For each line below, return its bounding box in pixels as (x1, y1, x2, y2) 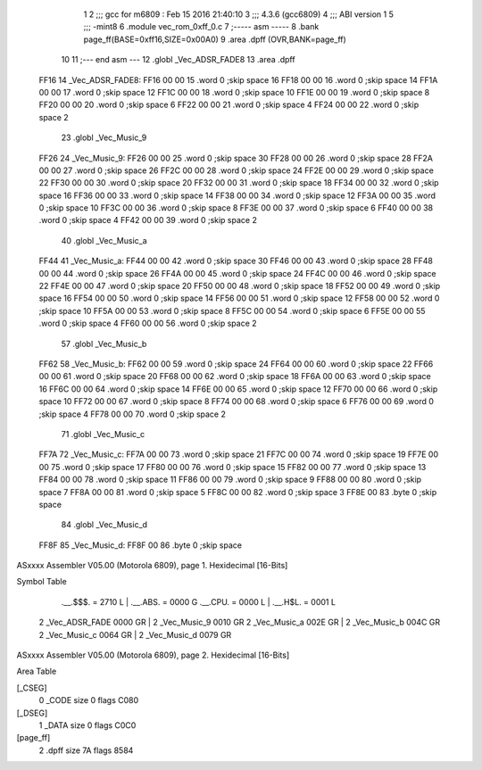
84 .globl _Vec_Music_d (61, 519, 147, 530)
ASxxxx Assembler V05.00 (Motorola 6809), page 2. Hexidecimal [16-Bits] (16, 650, 290, 660)
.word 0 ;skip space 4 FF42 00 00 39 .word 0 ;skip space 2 (38, 215, 258, 226)
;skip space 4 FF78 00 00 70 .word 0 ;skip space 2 (38, 409, 227, 419)
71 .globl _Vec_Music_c (61, 428, 145, 439)
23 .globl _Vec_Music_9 (61, 132, 147, 143)
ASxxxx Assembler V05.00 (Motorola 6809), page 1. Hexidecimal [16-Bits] (16, 560, 288, 571)
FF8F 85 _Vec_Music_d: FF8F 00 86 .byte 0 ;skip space (38, 540, 243, 551)
